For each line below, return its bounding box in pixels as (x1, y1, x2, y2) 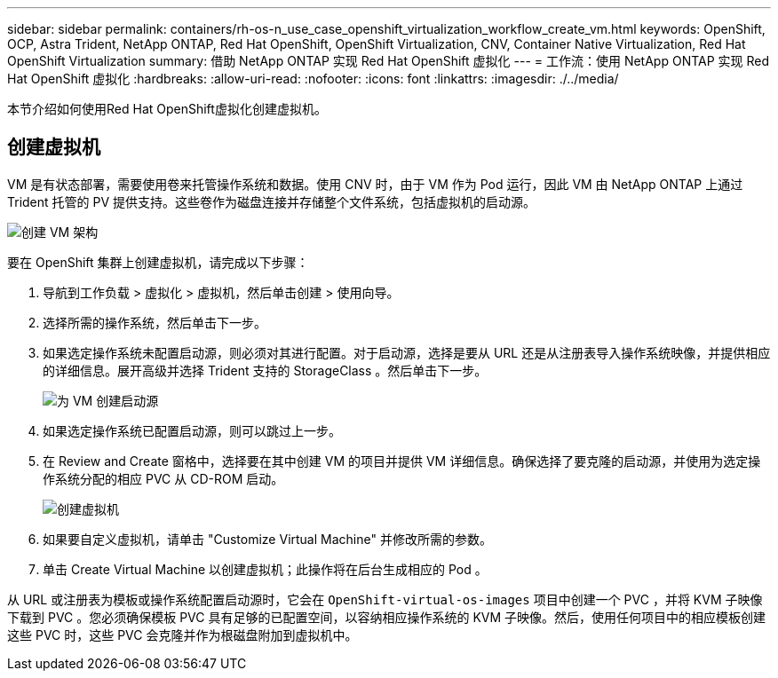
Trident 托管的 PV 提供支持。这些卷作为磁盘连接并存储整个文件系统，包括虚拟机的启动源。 (7, 193, 536, 209)
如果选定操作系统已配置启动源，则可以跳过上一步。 (43, 422, 341, 438)
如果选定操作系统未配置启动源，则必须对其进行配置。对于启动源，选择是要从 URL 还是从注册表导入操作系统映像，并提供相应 (43, 344, 771, 360)
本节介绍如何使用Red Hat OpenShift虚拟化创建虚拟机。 (7, 101, 327, 116)
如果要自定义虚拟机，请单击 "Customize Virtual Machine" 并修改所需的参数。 (43, 531, 492, 547)
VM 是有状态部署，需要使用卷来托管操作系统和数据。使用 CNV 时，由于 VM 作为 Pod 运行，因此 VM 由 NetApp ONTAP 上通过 (7, 176, 743, 192)
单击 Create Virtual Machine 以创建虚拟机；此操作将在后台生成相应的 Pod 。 (43, 561, 488, 577)
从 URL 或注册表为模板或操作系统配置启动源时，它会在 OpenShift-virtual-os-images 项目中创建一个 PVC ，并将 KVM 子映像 (7, 591, 763, 607)
